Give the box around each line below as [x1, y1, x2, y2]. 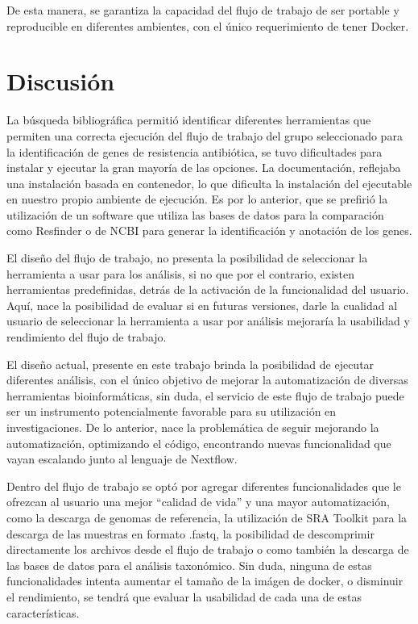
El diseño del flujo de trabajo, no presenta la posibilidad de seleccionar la [6, 249, 368, 266]
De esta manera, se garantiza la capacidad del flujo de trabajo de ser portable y [6, 2, 399, 18]
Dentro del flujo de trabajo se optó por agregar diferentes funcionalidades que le [6, 477, 401, 494]
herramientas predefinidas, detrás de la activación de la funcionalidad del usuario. [6, 281, 409, 298]
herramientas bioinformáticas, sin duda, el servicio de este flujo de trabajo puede [6, 387, 404, 404]
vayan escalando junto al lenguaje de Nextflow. [6, 450, 238, 467]
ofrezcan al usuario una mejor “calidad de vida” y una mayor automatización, [6, 493, 390, 510]
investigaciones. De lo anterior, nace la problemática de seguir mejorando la [6, 419, 379, 435]
